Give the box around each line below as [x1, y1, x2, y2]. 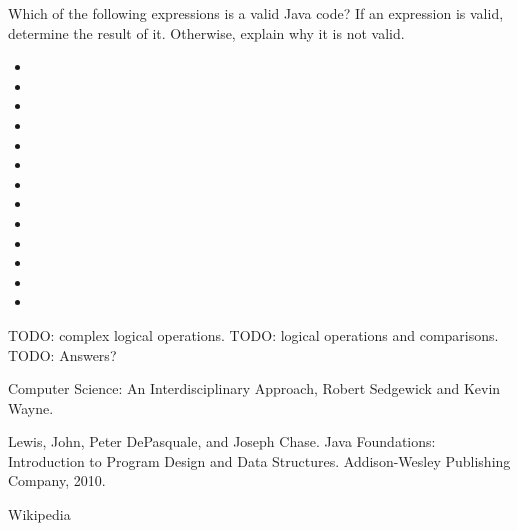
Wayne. [8, 397, 54, 418]
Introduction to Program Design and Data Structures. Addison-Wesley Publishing [8, 450, 511, 471]
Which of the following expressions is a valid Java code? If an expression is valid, [8, 3, 504, 23]
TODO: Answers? [8, 344, 117, 365]
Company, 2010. [8, 470, 106, 491]
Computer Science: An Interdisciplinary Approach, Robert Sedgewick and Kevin [8, 378, 501, 399]
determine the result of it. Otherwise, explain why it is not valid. [8, 22, 405, 43]
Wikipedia [8, 504, 71, 525]
